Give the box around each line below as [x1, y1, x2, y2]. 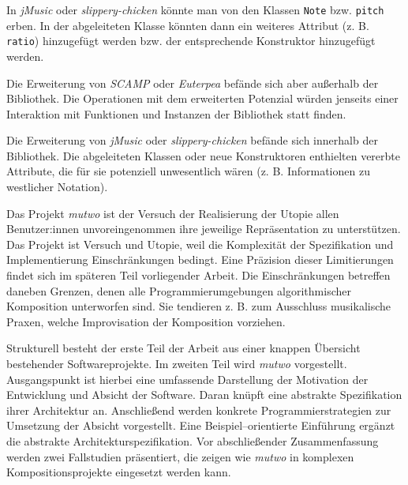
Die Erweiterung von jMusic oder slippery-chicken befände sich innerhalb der [6, 132, 378, 149]
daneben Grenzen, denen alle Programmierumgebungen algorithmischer [6, 282, 351, 299]
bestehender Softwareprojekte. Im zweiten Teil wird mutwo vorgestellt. [6, 355, 347, 371]
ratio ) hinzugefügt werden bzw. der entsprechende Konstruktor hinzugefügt [6, 32, 376, 49]
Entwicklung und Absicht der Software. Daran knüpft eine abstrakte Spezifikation [6, 386, 402, 403]
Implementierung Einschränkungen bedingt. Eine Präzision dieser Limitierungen [6, 251, 394, 268]
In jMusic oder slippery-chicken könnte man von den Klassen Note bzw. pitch [6, 2, 384, 17]
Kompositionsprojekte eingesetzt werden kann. [6, 464, 231, 480]
